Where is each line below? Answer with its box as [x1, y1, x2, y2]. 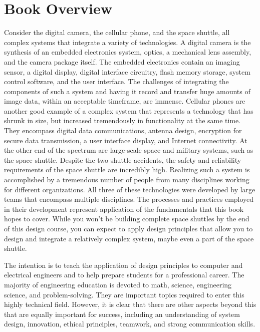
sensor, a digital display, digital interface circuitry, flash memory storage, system [4, 66, 250, 77]
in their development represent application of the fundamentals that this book [4, 203, 243, 214]
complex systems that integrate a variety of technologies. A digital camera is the [4, 37, 251, 47]
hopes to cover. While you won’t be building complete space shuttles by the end [4, 213, 249, 224]
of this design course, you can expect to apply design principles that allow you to [4, 223, 253, 233]
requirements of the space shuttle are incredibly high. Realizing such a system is [4, 164, 250, 175]
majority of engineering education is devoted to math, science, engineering [4, 279, 232, 289]
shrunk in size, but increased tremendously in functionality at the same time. [4, 115, 241, 126]
